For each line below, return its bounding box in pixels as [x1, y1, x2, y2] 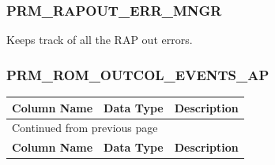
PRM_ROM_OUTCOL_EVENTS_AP [6, 64, 269, 84]
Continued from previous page [12, 119, 158, 136]
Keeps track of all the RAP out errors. [6, 31, 193, 48]
